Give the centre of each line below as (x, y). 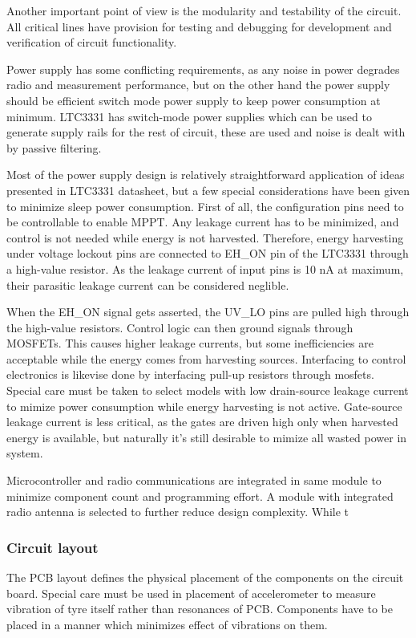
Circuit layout (53, 547)
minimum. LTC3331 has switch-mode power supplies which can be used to (189, 116)
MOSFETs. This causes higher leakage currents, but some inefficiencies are (190, 343)
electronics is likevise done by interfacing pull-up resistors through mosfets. (190, 374)
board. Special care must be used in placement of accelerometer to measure (191, 593)
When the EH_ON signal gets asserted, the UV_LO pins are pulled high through (208, 312)
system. (25, 453)
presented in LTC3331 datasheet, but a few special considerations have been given (208, 190)
